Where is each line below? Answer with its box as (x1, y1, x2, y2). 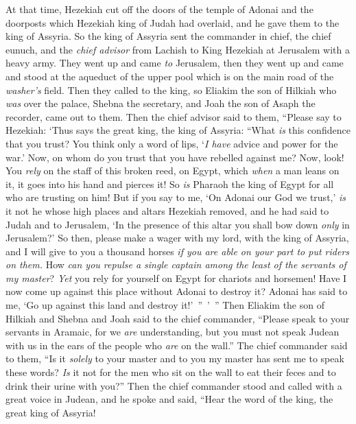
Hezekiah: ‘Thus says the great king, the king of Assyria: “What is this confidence (5, 123, 351, 137)
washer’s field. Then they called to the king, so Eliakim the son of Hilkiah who (5, 82, 337, 97)
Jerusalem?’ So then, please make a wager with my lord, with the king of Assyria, (5, 231, 349, 245)
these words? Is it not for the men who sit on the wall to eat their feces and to (5, 365, 336, 379)
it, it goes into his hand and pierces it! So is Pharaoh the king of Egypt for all (5, 176, 334, 191)
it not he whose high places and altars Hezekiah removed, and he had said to (5, 203, 329, 217)
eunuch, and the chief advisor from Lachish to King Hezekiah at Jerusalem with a (5, 42, 350, 56)
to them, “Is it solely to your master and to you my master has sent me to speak (5, 351, 344, 366)
